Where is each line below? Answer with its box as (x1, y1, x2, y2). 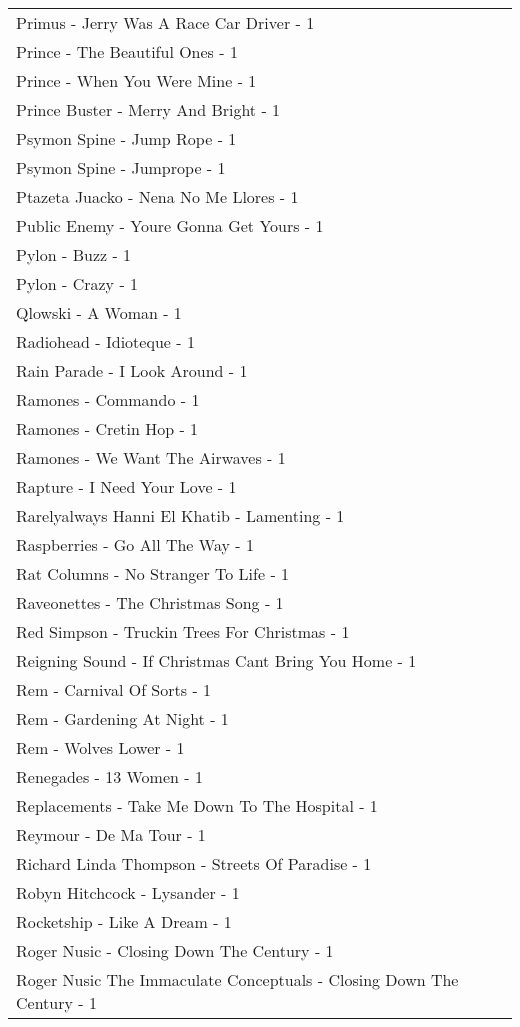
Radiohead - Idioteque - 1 (16, 330, 195, 353)
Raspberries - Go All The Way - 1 (16, 533, 254, 556)
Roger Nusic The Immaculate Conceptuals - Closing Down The (16, 968, 459, 991)
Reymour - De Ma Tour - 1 (16, 823, 206, 846)
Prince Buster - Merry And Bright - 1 (16, 98, 281, 121)
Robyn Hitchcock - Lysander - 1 (16, 881, 240, 904)
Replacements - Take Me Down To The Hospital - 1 (16, 794, 378, 817)
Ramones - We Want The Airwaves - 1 (16, 446, 286, 469)
